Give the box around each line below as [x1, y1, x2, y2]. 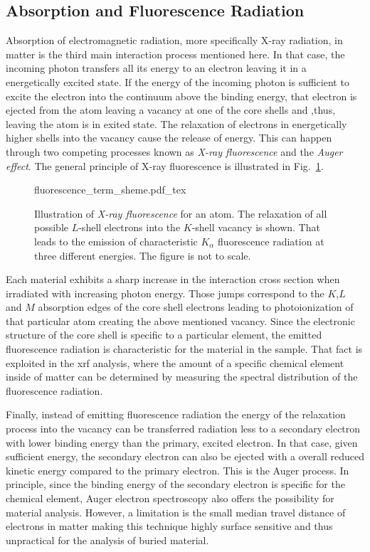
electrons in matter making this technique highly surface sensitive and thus [6, 519, 333, 534]
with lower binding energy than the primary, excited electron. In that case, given [6, 435, 358, 450]
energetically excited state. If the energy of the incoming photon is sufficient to [6, 74, 349, 89]
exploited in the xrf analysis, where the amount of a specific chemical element [6, 355, 344, 370]
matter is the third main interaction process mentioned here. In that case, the [6, 46, 345, 61]
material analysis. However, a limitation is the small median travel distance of [6, 504, 346, 519]
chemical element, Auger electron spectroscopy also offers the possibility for [6, 491, 334, 506]
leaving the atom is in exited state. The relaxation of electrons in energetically [6, 116, 347, 131]
